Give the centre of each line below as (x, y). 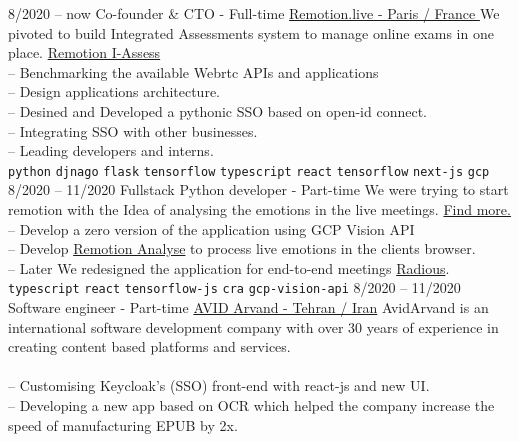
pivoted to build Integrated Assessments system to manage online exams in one (251, 32)
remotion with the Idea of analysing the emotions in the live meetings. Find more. (259, 209)
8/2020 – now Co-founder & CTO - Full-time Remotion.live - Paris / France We (254, 13)
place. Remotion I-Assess (84, 52)
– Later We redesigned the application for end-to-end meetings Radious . (229, 267)
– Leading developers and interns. (111, 150)
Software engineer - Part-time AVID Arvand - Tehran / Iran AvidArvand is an (248, 307)
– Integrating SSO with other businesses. (133, 130)
